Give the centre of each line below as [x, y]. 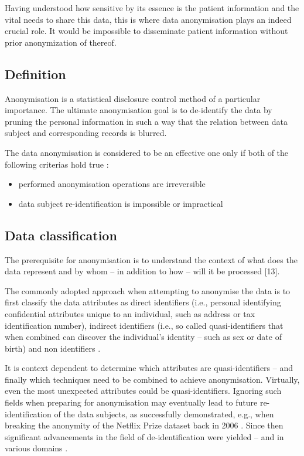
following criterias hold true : [57, 164]
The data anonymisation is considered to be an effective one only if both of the [147, 152]
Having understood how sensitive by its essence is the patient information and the [152, 8]
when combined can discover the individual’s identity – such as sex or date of [143, 337]
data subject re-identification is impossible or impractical [121, 203]
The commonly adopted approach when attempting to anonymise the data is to [148, 290]
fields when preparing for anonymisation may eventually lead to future [131, 402]
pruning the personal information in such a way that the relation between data [146, 121]
